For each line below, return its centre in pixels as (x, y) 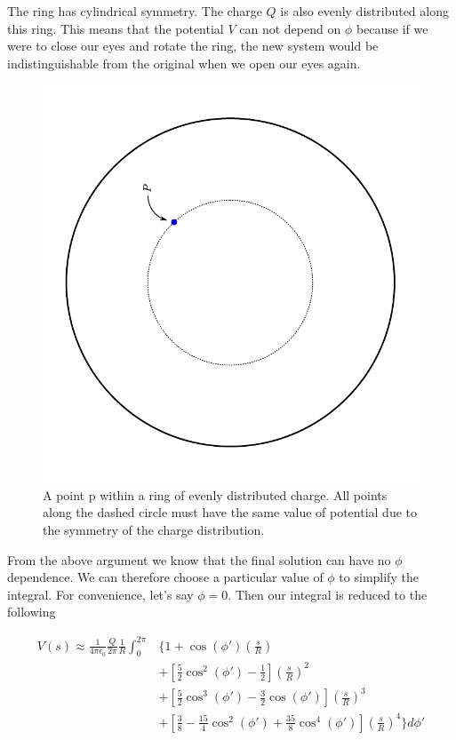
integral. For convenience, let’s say (100, 594)
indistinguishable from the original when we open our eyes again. (184, 63)
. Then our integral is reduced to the (328, 594)
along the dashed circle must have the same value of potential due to (230, 512)
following (32, 612)
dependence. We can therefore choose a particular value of (165, 577)
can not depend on (290, 28)
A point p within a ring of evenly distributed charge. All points (215, 494)
